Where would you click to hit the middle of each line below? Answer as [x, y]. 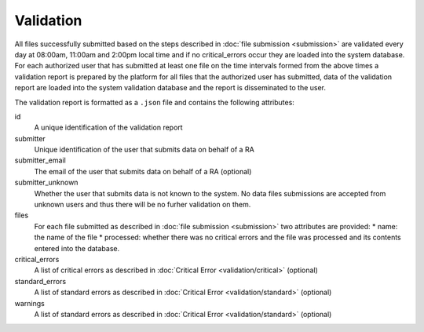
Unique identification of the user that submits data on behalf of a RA [144, 150]
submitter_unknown [46, 182]
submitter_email [40, 160]
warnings [29, 303]
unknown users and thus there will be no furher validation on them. [143, 205]
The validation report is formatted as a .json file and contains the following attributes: [154, 102]
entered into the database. [77, 248]
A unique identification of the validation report [109, 128]
